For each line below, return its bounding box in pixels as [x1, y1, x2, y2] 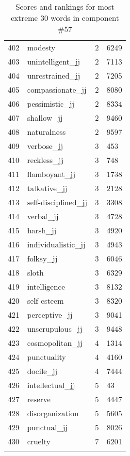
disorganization [27, 407, 79, 419]
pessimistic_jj [27, 98, 75, 109]
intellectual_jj [27, 379, 75, 391]
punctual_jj [27, 422, 68, 433]
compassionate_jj [27, 84, 87, 95]
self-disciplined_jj [27, 196, 87, 208]
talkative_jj [27, 182, 67, 194]
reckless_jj [27, 154, 64, 165]
